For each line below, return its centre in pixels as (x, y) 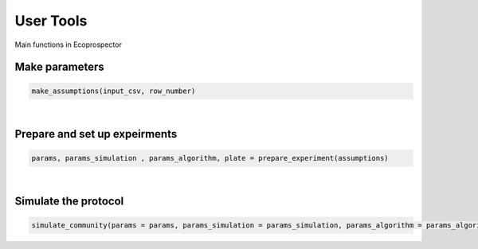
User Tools (51, 21)
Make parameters (60, 67)
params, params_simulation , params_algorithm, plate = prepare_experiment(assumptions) (210, 158)
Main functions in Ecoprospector (69, 45)
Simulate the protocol (69, 202)
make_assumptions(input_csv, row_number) (114, 91)
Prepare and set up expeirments (96, 134)
